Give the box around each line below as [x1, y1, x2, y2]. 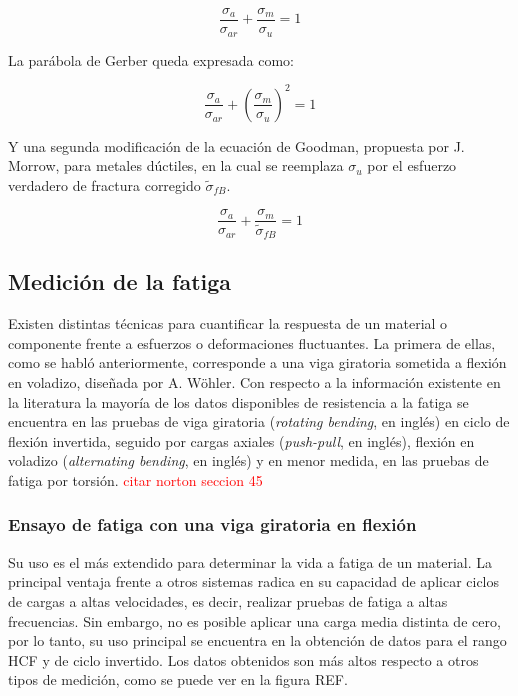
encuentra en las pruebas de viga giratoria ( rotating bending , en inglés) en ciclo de [8, 411, 510, 432]
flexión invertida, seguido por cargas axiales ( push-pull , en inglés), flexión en [8, 430, 475, 451]
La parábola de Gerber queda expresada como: [8, 49, 294, 70]
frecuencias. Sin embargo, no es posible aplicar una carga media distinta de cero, [8, 610, 501, 631]
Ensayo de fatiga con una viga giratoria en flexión [8, 512, 417, 537]
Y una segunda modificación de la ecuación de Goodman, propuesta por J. [8, 135, 465, 156]
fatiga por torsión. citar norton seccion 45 [8, 469, 263, 490]
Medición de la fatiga [8, 266, 232, 297]
